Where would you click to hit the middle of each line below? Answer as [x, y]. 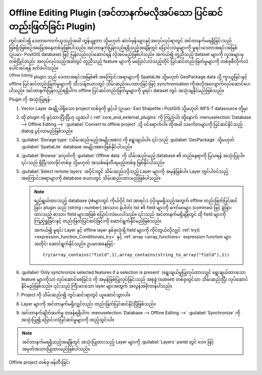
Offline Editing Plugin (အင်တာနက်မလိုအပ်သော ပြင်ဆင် [116, 13]
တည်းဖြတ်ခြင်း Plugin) [52, 26]
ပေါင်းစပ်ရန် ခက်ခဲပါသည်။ [33, 68]
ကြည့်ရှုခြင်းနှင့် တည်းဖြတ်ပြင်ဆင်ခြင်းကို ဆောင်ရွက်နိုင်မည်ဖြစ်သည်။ [98, 221]
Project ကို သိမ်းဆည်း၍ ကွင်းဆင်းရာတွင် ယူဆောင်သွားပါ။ [76, 295]
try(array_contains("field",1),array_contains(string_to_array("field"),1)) [136, 255]
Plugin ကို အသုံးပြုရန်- [30, 99]
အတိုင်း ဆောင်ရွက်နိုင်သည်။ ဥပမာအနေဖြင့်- [75, 244]
